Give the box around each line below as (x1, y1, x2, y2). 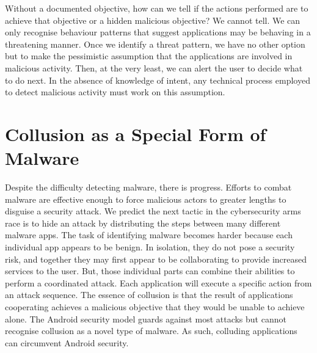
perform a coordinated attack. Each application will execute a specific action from (5, 276, 312, 289)
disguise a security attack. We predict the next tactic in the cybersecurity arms (5, 205, 301, 217)
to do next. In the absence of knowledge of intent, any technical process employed (5, 73, 310, 86)
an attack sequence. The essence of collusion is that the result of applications (5, 288, 293, 301)
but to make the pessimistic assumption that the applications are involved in (5, 49, 293, 62)
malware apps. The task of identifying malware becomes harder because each (5, 228, 293, 241)
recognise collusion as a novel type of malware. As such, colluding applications (5, 324, 297, 337)
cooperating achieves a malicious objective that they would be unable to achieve (5, 300, 305, 313)
